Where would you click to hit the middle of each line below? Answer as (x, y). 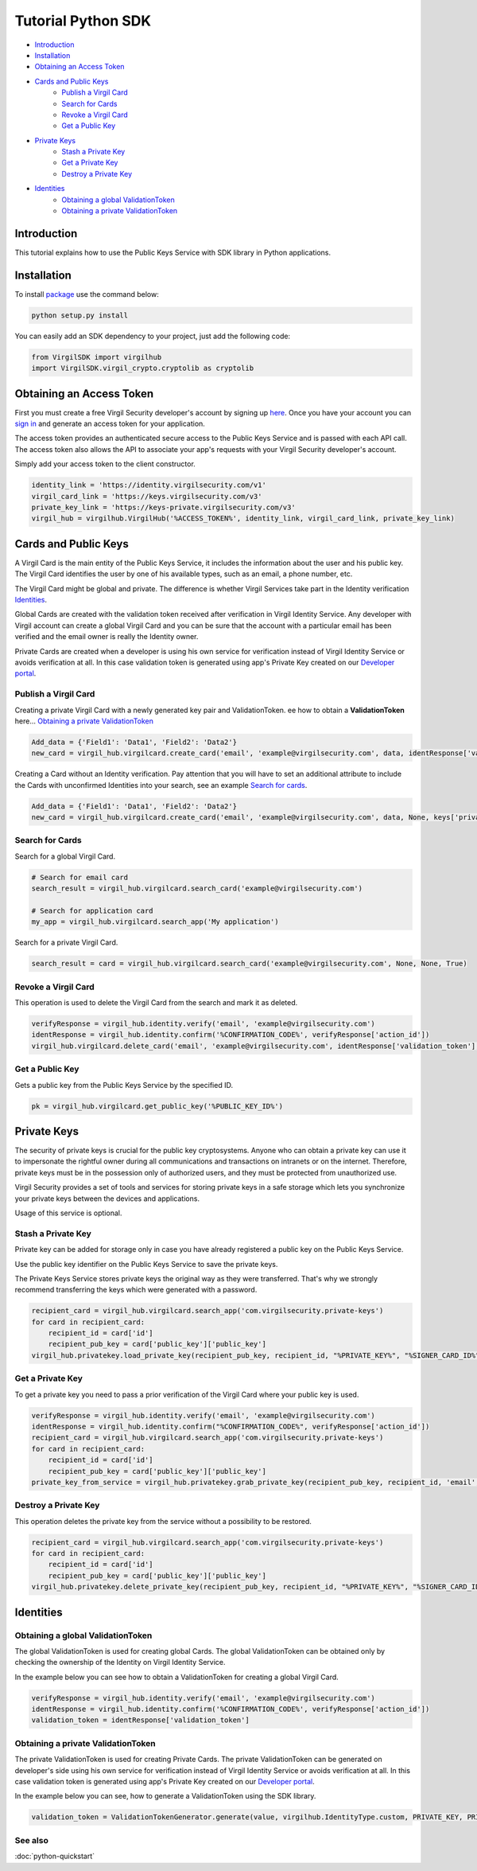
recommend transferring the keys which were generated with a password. (136, 1290)
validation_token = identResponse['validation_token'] (140, 1720)
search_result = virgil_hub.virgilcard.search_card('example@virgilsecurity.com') (197, 889)
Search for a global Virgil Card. (65, 856)
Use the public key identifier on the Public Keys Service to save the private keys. (146, 1264)
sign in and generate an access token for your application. (110, 424)
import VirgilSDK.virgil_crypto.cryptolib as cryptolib (143, 368)
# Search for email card (80, 877)
